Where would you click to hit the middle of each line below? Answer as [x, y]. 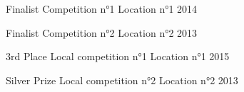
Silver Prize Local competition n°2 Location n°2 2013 [122, 80]
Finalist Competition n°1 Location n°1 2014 [102, 8]
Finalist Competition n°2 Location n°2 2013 [102, 32]
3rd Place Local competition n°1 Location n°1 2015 [118, 56]
